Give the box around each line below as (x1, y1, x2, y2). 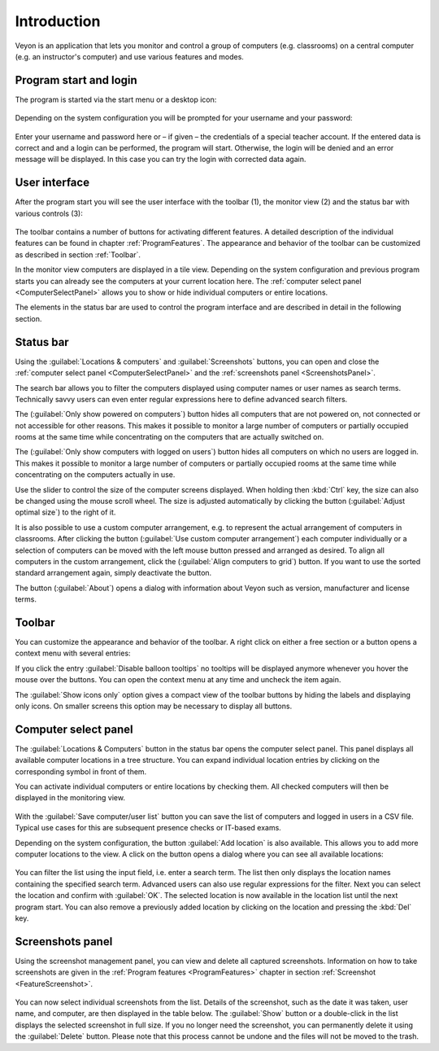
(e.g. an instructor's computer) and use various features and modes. (15, 51, 244, 61)
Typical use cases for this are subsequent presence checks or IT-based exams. (15, 823, 282, 833)
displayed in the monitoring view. (15, 793, 126, 803)
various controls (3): (15, 208, 83, 218)
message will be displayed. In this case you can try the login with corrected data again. (15, 155, 306, 164)
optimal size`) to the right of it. (15, 507, 116, 517)
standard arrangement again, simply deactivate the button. (15, 568, 212, 578)
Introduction (15, 12, 101, 30)
